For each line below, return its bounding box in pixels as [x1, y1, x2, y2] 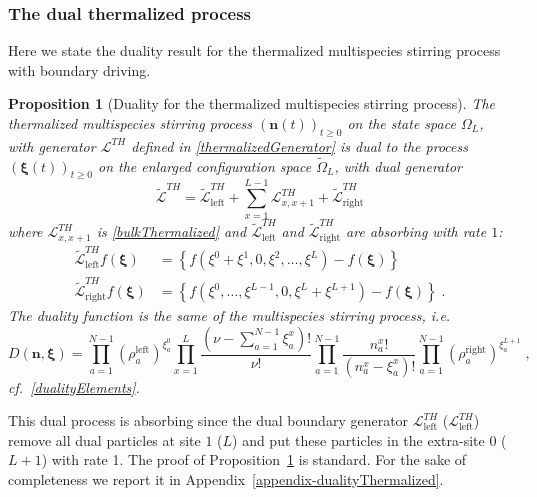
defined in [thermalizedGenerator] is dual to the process [131, 135, 468, 156]
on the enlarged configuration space [98, 155, 312, 176]
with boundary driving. [8, 59, 151, 80]
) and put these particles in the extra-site [232, 429, 485, 450]
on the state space [347, 113, 456, 133]
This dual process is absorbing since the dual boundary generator [8, 410, 409, 431]
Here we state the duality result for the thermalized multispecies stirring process [8, 40, 501, 61]
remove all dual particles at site [8, 429, 201, 450]
